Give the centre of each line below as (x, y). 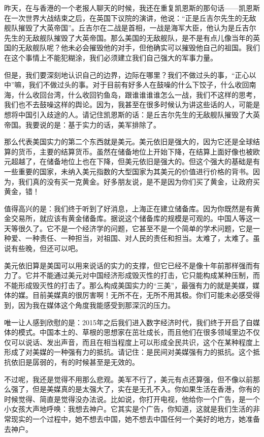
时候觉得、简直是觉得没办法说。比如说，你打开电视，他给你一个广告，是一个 (132, 399)
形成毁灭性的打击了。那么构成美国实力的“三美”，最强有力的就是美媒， (135, 285)
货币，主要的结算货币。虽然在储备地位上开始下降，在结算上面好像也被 (135, 151)
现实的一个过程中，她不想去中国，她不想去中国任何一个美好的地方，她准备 (135, 418)
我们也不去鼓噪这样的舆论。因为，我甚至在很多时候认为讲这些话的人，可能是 (132, 104)
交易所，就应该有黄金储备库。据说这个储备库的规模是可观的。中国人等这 (132, 218)
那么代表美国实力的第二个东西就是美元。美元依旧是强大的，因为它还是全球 (128, 142)
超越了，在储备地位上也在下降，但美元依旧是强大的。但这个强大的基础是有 (135, 161)
